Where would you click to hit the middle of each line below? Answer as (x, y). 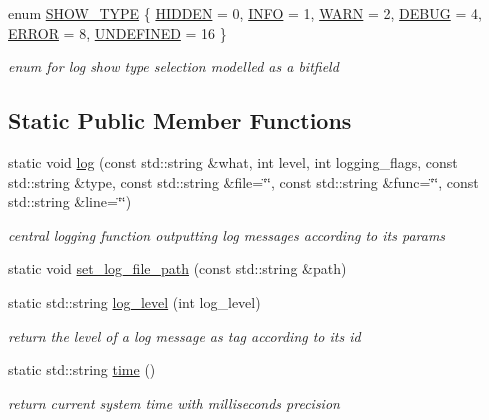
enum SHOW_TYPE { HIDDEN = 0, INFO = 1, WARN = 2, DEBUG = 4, (245, 13)
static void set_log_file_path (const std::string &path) (177, 268)
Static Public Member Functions (180, 120)
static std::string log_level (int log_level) (134, 301)
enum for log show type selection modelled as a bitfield (173, 66)
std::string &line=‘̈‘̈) (70, 201)
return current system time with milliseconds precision (174, 402)
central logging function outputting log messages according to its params (227, 234)
